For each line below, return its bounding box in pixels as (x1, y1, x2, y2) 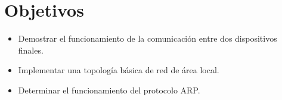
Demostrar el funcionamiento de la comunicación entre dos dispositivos (18, 32, 277, 45)
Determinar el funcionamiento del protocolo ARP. (18, 83, 200, 96)
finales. (18, 43, 44, 56)
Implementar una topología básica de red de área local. (18, 64, 219, 76)
